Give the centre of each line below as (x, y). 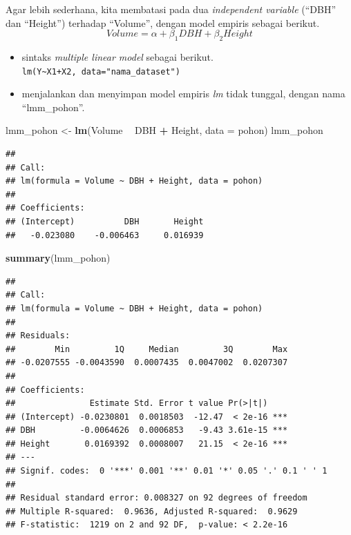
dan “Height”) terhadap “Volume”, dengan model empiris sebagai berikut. (163, 22)
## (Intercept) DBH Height (105, 221)
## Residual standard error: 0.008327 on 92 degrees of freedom (156, 498)
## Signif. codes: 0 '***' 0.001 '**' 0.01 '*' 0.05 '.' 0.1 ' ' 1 (167, 471)
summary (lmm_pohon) (58, 258)
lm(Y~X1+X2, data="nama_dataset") (101, 71)
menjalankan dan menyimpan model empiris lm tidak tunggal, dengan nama (183, 94)
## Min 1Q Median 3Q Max (147, 349)
